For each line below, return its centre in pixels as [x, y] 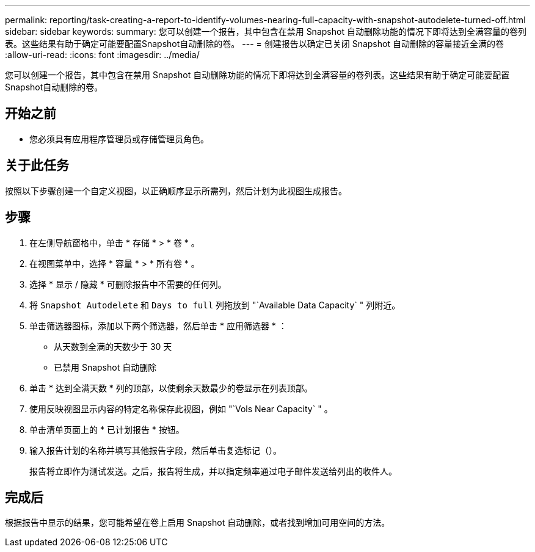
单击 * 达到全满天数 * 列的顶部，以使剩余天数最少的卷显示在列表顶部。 [171, 388]
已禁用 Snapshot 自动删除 [105, 367]
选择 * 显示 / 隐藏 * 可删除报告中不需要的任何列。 [128, 284]
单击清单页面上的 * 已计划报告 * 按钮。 [107, 429]
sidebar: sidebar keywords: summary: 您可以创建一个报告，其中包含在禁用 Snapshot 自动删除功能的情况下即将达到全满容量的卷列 [266, 31]
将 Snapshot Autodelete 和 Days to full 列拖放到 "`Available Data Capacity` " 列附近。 [215, 305]
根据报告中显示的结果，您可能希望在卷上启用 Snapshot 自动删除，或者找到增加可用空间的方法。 [198, 523]
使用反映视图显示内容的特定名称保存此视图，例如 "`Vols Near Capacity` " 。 [181, 409]
